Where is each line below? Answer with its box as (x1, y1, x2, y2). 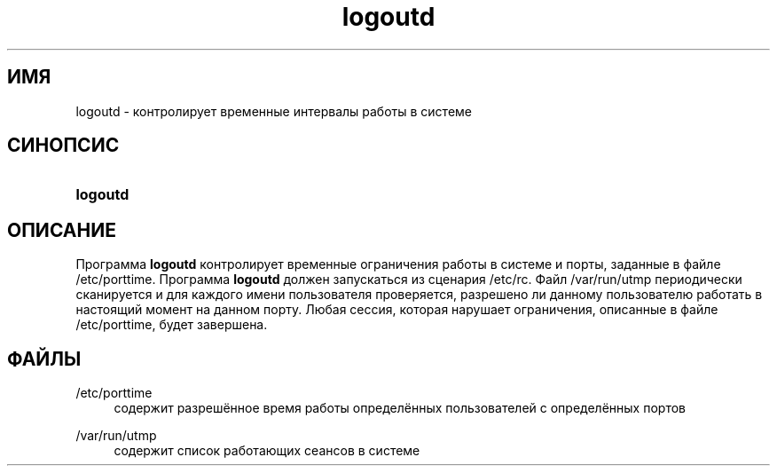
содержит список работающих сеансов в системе (114, 443, 420, 459)
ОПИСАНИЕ (7, 218, 116, 241)
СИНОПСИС (7, 134, 120, 157)
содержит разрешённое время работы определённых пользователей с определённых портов (114, 400, 686, 416)
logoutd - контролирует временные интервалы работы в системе (75, 103, 472, 119)
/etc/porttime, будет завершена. (75, 317, 268, 333)
